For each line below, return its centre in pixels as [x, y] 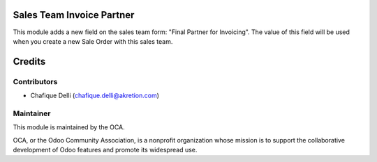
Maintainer [32, 113]
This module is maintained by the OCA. [69, 127]
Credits [29, 62]
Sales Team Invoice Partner [74, 15]
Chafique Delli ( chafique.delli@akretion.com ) [95, 96]
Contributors [35, 81]
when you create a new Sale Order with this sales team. [93, 41]
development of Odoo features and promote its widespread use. [105, 149]
